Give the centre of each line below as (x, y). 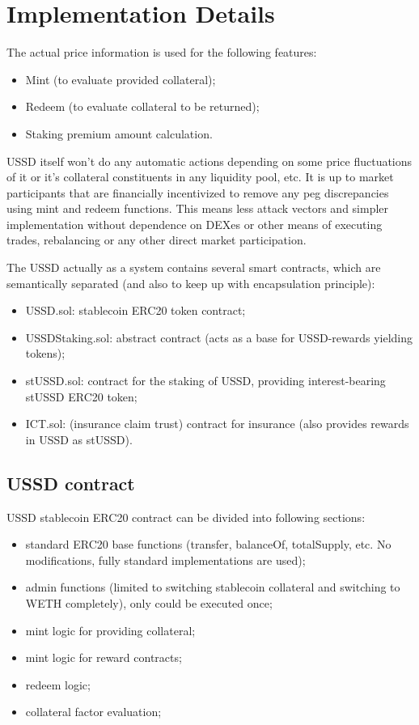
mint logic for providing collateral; (110, 630)
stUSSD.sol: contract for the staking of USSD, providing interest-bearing (205, 381)
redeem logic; (58, 684)
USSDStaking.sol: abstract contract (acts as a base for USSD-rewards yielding (219, 337)
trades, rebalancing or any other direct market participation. (157, 240)
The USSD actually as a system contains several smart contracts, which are (194, 267)
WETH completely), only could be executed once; (149, 602)
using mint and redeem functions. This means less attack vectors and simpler (198, 208)
